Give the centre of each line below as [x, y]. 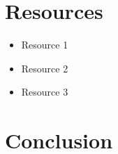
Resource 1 [45, 45]
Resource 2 [45, 68]
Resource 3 [45, 92]
